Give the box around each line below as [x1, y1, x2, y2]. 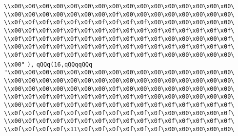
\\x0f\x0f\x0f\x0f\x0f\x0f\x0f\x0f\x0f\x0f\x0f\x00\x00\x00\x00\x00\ [4, 51, 235, 58]
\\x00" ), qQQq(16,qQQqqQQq [4, 61, 93, 68]
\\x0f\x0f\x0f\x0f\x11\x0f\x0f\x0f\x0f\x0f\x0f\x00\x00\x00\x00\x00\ [4, 125, 235, 133]
